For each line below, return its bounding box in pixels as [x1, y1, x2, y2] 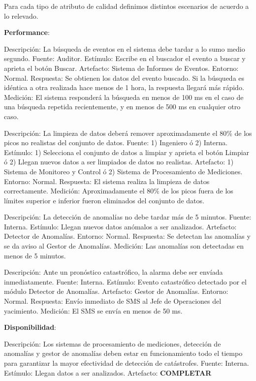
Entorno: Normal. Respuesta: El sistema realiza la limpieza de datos [4, 176, 210, 186]
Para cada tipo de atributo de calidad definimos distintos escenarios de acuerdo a [4, 1, 249, 11]
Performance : [4, 27, 50, 37]
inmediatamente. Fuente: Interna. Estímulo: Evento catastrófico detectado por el [4, 276, 247, 286]
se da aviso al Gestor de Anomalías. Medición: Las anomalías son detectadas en [4, 241, 244, 251]
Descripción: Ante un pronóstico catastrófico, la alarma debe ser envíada [4, 267, 223, 277]
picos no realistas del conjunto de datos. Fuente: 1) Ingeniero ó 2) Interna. [4, 137, 228, 148]
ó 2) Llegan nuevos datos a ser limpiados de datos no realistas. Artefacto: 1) [4, 157, 234, 167]
